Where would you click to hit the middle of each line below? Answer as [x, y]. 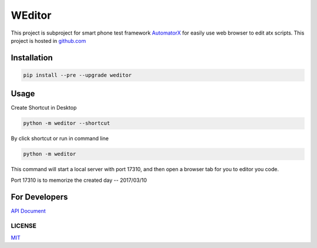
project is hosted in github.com [48, 40]
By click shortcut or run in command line [60, 138]
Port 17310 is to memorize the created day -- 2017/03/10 [79, 180]
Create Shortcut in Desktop [44, 108]
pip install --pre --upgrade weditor [77, 75]
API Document [28, 210]
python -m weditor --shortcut [67, 123]
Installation [32, 58]
